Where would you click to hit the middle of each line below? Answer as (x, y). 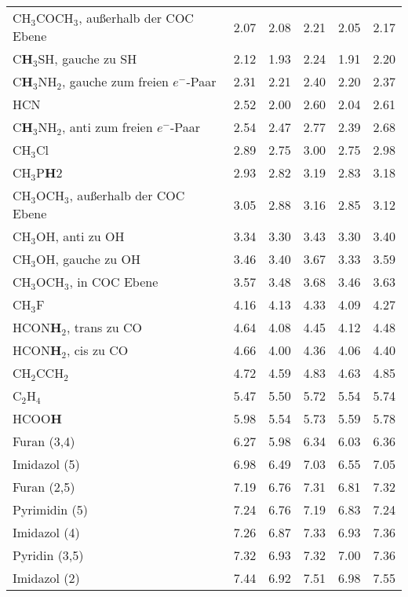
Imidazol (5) (46, 464)
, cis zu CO (97, 350)
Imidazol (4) (46, 532)
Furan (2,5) (44, 487)
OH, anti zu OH (80, 236)
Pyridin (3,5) (48, 555)
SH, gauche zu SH (87, 59)
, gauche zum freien (115, 81)
